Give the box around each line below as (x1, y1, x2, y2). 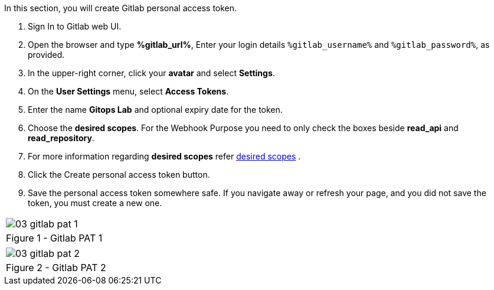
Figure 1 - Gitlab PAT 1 (6, 232, 103, 244)
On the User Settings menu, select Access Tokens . (28, 86, 229, 96)
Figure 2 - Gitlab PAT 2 (6, 262, 106, 273)
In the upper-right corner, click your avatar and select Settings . (28, 68, 275, 78)
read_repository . (28, 133, 94, 143)
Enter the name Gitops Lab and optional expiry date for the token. (28, 105, 283, 115)
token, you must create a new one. (28, 198, 162, 208)
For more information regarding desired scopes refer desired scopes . (28, 151, 301, 161)
